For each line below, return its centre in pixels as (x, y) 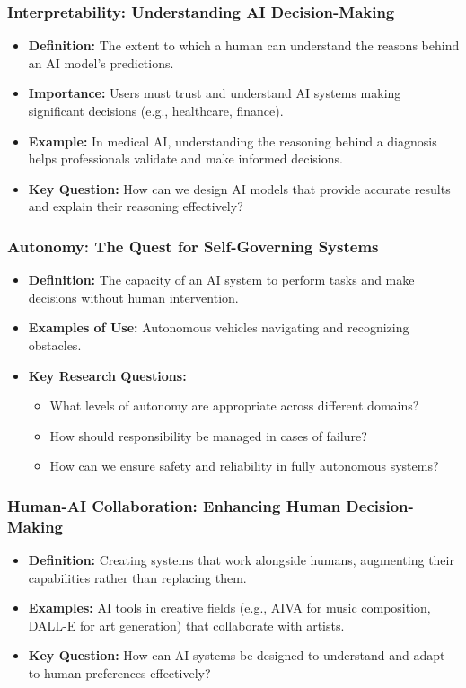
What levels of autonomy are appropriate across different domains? (234, 406)
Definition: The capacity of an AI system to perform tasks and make (221, 280)
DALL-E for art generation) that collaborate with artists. (186, 625)
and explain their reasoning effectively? (136, 206)
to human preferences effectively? (119, 673)
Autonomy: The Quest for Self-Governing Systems (193, 246)
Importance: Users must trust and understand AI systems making (215, 93)
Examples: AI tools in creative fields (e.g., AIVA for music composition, (229, 608)
